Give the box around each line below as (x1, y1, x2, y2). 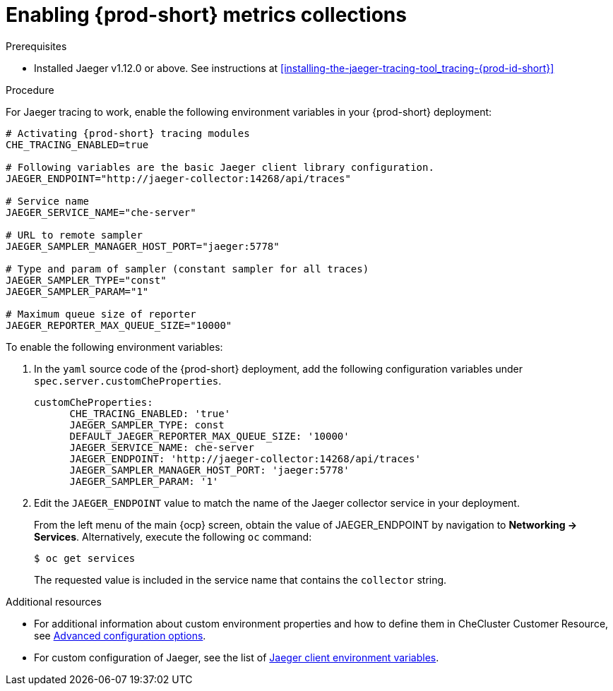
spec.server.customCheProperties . (34, 374, 222, 387)
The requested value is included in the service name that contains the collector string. (34, 573, 447, 586)
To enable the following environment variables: (6, 340, 223, 353)
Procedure (6, 83, 54, 96)
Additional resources (6, 595, 102, 608)
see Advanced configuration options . (34, 629, 206, 642)
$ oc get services (34, 552, 136, 564)
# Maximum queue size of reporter (6, 308, 196, 320)
